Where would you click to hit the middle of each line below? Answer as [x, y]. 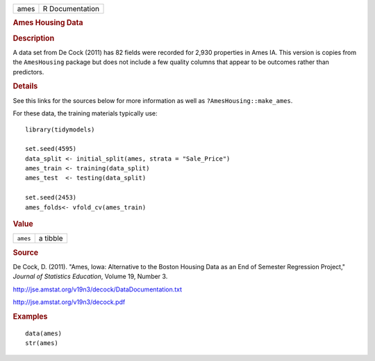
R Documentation [71, 9]
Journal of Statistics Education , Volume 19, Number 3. [90, 276]
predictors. [28, 72]
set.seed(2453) [51, 198]
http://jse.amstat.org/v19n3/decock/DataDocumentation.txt [98, 289]
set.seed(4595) [51, 149]
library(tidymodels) [60, 129]
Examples [30, 316]
